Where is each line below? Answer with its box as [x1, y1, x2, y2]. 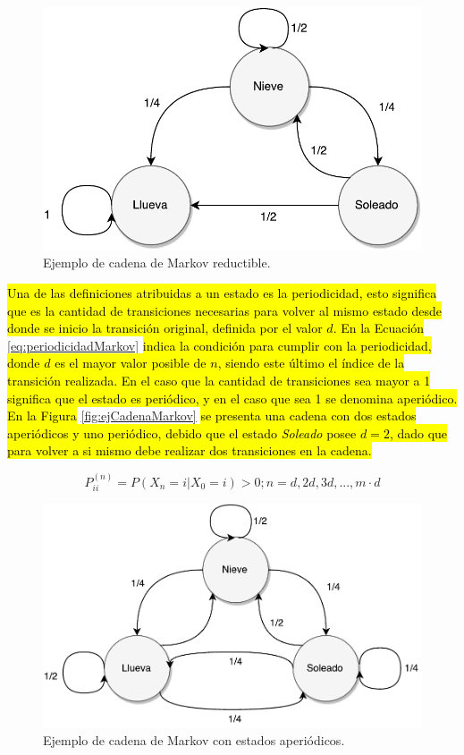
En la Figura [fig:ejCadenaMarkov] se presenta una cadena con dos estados [7, 406, 417, 425]
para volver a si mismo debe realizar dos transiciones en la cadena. [7, 441, 372, 460]
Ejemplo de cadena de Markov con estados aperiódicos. [43, 730, 345, 749]
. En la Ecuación [333, 318, 425, 337]
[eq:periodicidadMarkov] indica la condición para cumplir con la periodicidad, [7, 335, 432, 354]
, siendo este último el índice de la [217, 353, 405, 372]
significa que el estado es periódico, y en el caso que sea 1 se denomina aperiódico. [7, 388, 458, 407]
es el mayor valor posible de [55, 353, 207, 372]
